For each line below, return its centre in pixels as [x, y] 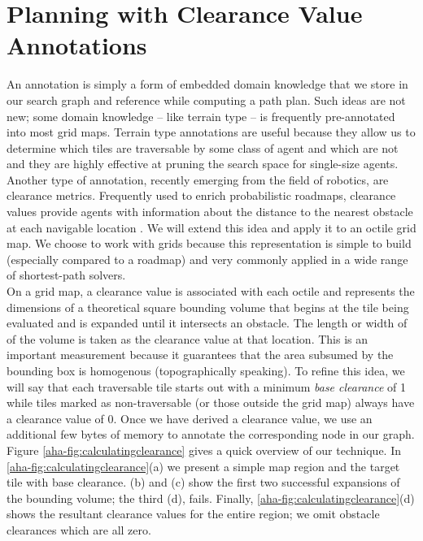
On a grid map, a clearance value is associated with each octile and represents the [211, 291]
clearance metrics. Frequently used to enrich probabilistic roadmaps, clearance [201, 195]
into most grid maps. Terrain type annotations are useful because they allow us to [211, 132]
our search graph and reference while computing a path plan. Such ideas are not [206, 100]
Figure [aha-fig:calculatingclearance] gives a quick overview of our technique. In [204, 450]
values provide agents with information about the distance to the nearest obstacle [210, 212]
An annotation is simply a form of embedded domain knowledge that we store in [207, 84]
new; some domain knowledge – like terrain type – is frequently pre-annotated [201, 116]
